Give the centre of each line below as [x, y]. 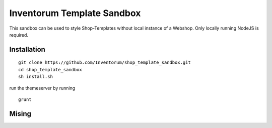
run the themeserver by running [42, 88]
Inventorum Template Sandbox [75, 13]
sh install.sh [36, 77]
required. [19, 35]
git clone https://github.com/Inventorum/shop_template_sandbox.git [105, 62]
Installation [27, 49]
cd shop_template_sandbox [50, 70]
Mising [20, 114]
